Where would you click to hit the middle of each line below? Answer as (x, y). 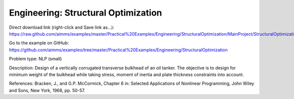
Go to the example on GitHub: (39, 43)
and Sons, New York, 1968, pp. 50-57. (47, 90)
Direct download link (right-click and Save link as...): (62, 27)
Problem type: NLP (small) (36, 59)
